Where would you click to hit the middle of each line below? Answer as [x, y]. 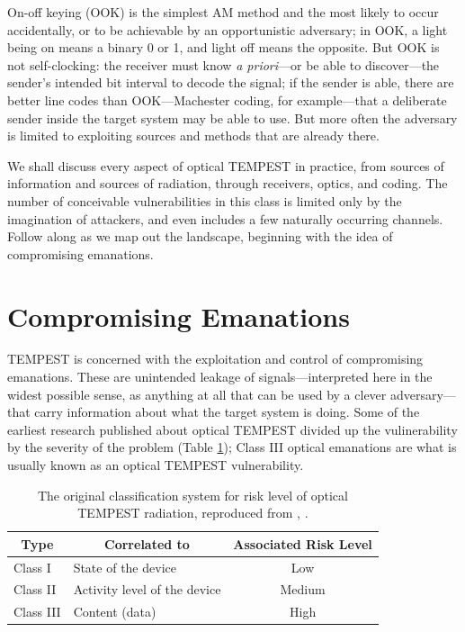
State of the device [125, 567]
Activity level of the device [147, 589]
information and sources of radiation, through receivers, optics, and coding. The [228, 183]
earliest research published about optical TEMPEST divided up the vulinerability [232, 429]
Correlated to [147, 543]
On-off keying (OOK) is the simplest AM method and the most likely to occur [223, 12]
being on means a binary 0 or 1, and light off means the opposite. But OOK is [224, 47]
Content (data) [115, 612]
